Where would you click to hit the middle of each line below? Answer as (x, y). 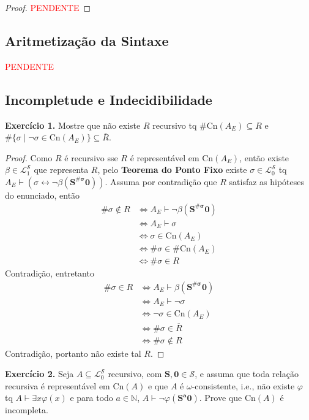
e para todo (91, 398)
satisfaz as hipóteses (267, 181)
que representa (61, 170)
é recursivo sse (91, 157)
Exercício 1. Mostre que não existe (73, 125)
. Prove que (221, 398)
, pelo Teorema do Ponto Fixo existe (172, 170)
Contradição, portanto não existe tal (73, 353)
